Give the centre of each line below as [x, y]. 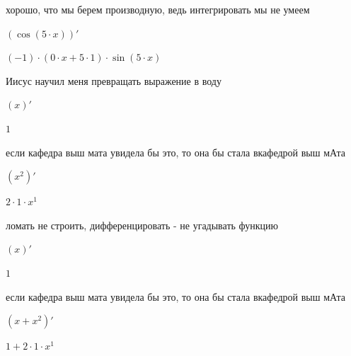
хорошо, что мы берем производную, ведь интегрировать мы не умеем [158, 9]
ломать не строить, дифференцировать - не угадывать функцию [142, 225]
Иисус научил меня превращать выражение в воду [114, 80]
